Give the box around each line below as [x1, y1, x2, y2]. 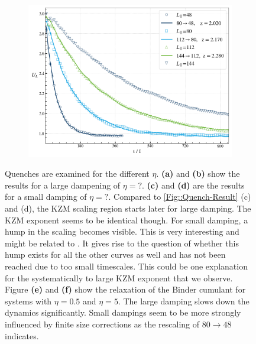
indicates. [5, 329, 39, 342]
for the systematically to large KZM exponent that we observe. [5, 271, 233, 284]
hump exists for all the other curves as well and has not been [5, 248, 226, 261]
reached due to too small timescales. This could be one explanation [5, 259, 248, 272]
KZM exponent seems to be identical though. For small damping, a [5, 213, 248, 226]
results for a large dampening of [5, 179, 121, 191]
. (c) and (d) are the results [142, 179, 245, 191]
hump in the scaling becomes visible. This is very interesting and [5, 225, 239, 238]
